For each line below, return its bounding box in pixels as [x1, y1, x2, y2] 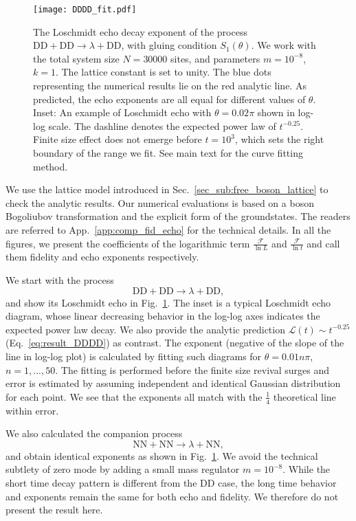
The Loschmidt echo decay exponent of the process [33, 24, 247, 38]
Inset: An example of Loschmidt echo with [33, 105, 212, 120]
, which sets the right [234, 132, 324, 146]
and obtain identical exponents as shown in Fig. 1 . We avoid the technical [5, 448, 318, 463]
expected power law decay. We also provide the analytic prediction [5, 322, 285, 336]
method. [33, 159, 68, 173]
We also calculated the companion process [5, 426, 183, 441]
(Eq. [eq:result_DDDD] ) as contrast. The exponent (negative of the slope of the [5, 335, 344, 350]
